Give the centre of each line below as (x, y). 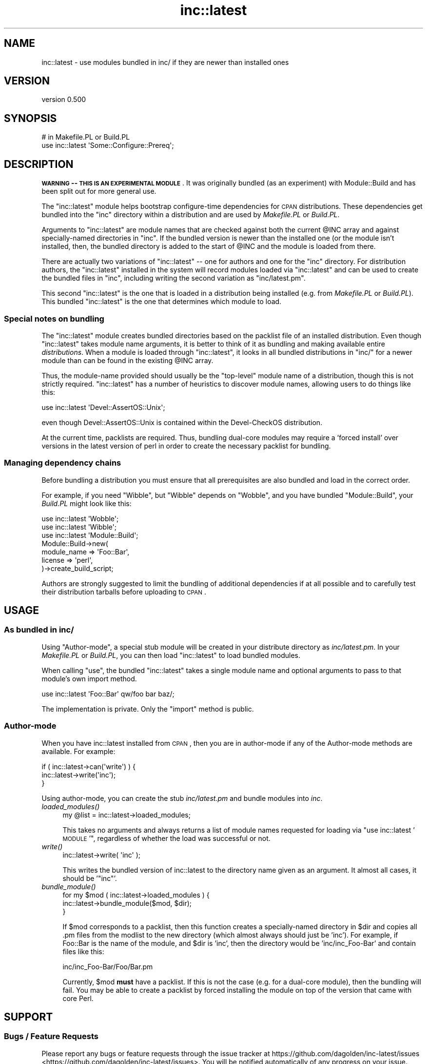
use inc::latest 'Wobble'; (80, 518)
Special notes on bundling (54, 318)
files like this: (83, 951)
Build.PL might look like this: (87, 503)
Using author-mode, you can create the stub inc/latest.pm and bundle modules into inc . (182, 798)
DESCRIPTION (39, 164)
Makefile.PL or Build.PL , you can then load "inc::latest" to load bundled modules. (171, 655)
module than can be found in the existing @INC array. (127, 360)
